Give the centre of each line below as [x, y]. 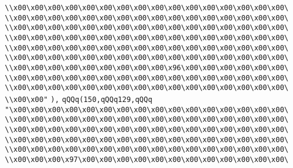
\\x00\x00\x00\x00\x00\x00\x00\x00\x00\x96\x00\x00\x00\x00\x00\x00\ [147, 67]
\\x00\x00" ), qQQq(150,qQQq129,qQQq [79, 99]
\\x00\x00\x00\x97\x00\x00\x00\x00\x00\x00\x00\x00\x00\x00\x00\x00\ [147, 159]
